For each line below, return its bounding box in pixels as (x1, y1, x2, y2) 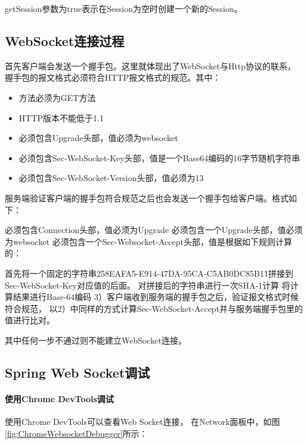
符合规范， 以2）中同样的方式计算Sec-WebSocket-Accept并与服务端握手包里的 (5, 302, 303, 314)
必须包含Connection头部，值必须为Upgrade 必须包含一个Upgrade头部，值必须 (5, 223, 303, 236)
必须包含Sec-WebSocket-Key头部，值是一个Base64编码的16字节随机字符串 (18, 151, 300, 164)
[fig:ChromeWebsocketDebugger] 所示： (5, 427, 148, 439)
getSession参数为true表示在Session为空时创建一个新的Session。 (5, 2, 243, 14)
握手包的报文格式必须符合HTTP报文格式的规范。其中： (5, 71, 221, 84)
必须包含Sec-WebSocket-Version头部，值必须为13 (18, 172, 204, 184)
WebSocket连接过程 (5, 31, 125, 50)
